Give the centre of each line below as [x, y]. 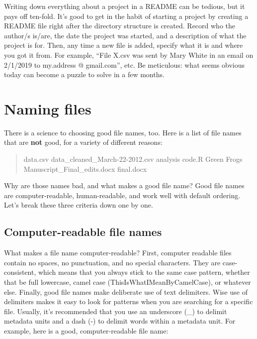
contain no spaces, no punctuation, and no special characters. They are [112, 262]
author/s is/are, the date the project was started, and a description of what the [125, 35]
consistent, [20, 272]
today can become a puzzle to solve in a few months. [84, 74]
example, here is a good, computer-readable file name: [86, 330]
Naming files [48, 108]
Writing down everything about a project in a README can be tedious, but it [125, 6]
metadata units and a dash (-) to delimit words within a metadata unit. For [120, 321]
